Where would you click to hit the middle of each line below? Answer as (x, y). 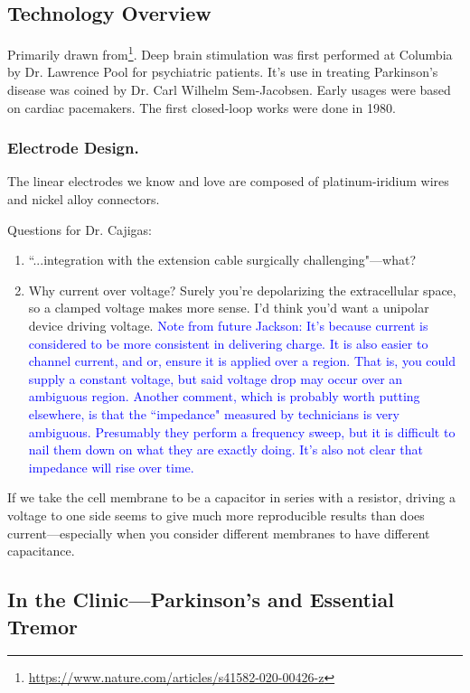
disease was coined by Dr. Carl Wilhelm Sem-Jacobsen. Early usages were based (229, 90)
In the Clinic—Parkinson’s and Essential (201, 599)
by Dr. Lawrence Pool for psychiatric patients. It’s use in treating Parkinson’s (223, 72)
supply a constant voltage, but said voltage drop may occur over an (216, 378)
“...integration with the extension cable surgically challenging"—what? (222, 260)
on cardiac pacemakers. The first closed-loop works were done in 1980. (202, 107)
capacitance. (41, 551)
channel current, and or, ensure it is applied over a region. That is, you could (242, 361)
